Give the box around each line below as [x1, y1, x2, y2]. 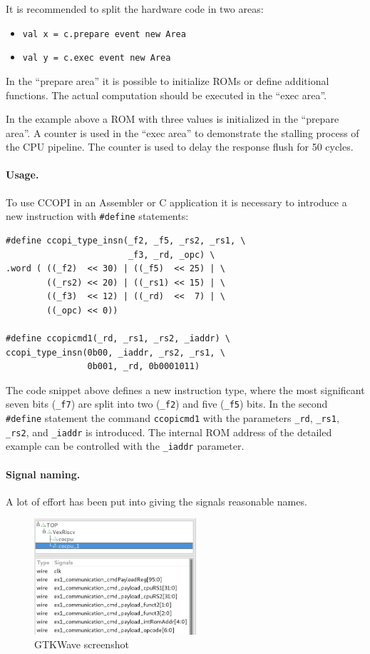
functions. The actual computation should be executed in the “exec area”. [6, 87, 327, 102]
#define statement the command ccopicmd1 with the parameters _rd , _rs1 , [6, 411, 339, 426]
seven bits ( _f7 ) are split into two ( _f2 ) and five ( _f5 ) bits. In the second [6, 396, 328, 411]
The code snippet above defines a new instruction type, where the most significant [6, 382, 365, 397]
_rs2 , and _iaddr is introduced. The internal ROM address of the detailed [6, 424, 332, 439]
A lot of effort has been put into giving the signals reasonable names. [6, 493, 307, 508]
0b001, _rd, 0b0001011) [87, 361, 200, 372]
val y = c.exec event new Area [22, 53, 171, 64]
